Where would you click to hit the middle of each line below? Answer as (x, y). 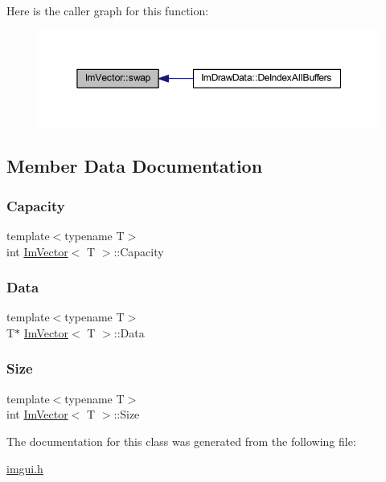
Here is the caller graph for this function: (108, 10)
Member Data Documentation (135, 166)
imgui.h (25, 468)
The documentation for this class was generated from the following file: (181, 441)
